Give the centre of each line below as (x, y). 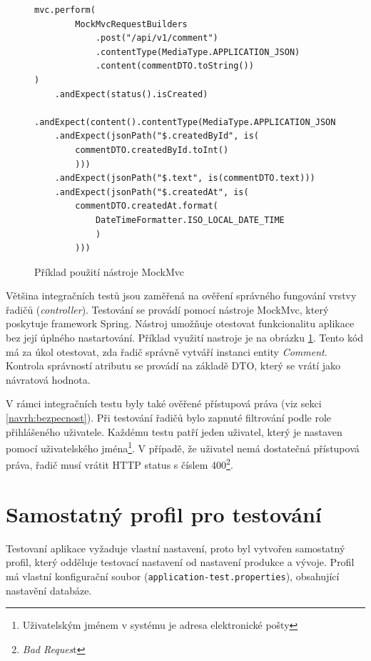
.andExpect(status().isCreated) (131, 94)
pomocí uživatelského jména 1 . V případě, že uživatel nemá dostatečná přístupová (183, 447)
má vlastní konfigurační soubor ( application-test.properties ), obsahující (173, 576)
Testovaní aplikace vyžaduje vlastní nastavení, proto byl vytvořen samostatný (176, 548)
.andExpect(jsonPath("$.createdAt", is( (152, 192)
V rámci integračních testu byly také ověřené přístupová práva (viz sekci (164, 403)
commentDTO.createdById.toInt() (152, 150)
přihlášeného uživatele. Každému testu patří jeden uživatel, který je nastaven (174, 431)
